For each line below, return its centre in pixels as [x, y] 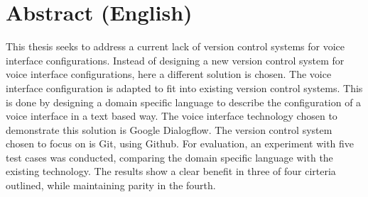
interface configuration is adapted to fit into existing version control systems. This [184, 88]
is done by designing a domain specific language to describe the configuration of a [184, 102]
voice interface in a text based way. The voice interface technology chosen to [172, 116]
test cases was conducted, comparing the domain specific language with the [169, 157]
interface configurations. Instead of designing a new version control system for [175, 60]
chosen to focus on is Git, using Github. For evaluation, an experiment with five [180, 143]
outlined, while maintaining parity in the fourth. [111, 185]
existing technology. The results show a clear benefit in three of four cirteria [171, 171]
